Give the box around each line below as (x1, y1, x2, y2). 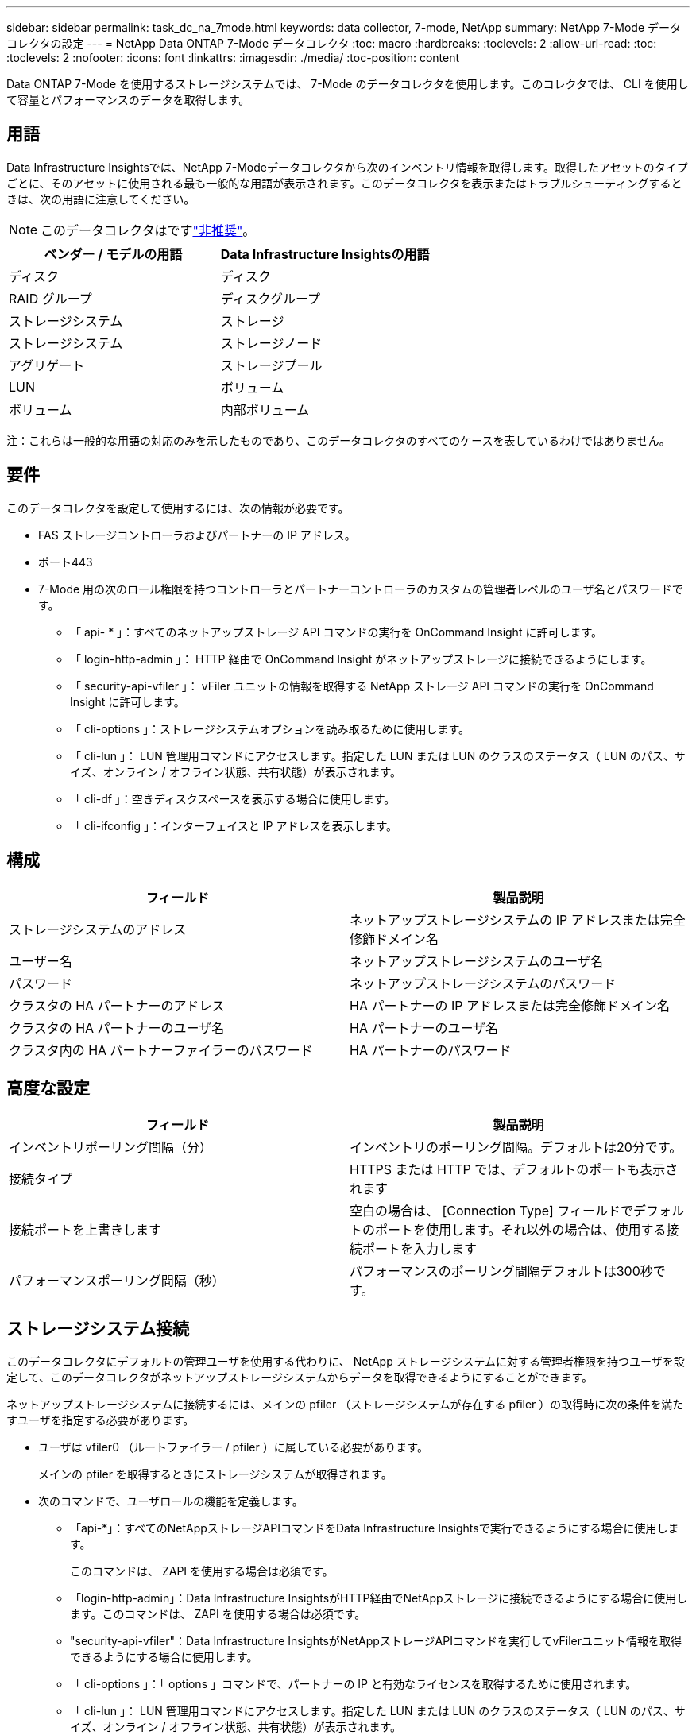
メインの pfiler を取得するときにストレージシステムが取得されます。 (38, 1467, 392, 1482)
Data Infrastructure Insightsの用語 (220, 245, 430, 262)
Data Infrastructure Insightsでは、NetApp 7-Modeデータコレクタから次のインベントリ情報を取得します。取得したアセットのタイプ (6, 160, 688, 174)
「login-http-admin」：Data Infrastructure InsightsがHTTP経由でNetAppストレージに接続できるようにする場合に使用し (70, 1591, 688, 1606)
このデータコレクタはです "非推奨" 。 (41, 222, 256, 238)
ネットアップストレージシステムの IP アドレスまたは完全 (350, 911, 686, 928)
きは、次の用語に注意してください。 (6, 191, 195, 206)
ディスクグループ (220, 290, 321, 307)
